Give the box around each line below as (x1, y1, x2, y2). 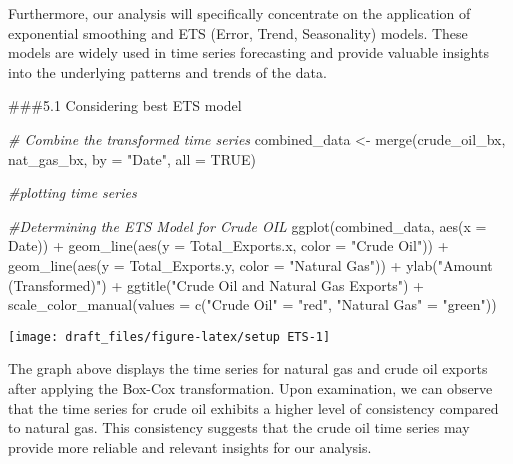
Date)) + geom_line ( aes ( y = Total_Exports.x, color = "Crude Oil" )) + (8, 235, 449, 256)
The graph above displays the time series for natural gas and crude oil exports (8, 358, 488, 379)
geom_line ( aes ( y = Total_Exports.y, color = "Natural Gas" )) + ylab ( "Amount (8, 254, 493, 275)
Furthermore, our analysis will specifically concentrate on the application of (8, 3, 471, 23)
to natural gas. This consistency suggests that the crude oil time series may (8, 417, 470, 438)
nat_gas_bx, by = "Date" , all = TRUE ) (8, 148, 257, 169)
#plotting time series (8, 182, 137, 203)
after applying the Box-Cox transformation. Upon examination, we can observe (8, 377, 493, 398)
